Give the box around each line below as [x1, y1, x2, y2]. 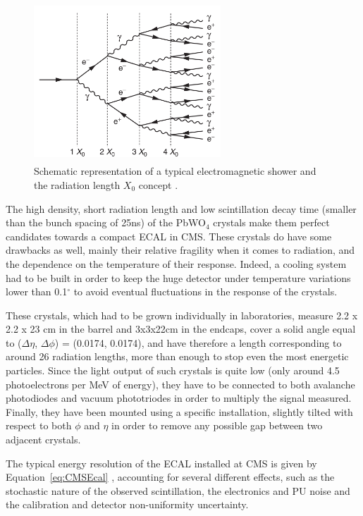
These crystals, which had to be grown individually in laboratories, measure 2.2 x [6, 307, 358, 322]
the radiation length [34, 177, 121, 192]
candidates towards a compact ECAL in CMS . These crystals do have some [6, 228, 332, 243]
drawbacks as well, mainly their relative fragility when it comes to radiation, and [6, 242, 355, 257]
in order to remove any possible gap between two [111, 418, 323, 433]
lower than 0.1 [6, 284, 68, 299]
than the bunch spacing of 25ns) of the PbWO [6, 215, 206, 230]
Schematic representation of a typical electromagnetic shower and [34, 164, 316, 178]
